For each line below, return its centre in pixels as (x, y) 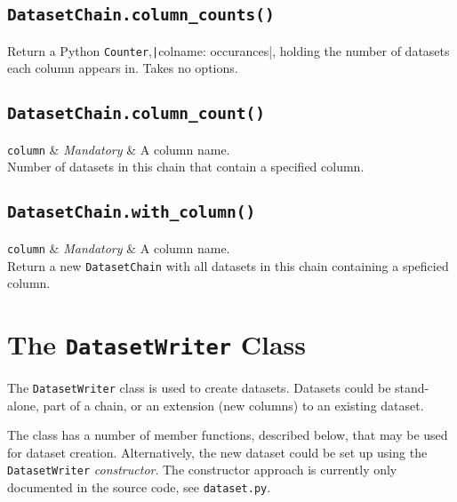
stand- (412, 387)
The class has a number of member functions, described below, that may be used (228, 435)
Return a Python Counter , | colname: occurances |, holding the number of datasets (228, 50)
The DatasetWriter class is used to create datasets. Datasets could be (199, 387)
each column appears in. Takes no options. (123, 68)
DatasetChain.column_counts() (141, 15)
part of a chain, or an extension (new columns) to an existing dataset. (233, 405)
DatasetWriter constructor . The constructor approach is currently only (202, 470)
